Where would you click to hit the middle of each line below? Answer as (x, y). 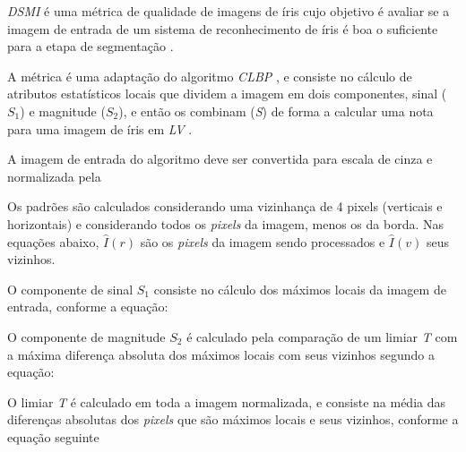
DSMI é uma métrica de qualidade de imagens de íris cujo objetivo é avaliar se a (229, 11)
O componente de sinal (70, 289)
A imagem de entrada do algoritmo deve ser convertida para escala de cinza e (220, 159)
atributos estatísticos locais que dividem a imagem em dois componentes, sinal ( (227, 94)
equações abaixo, (53, 241)
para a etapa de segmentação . (91, 46)
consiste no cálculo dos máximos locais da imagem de (300, 289)
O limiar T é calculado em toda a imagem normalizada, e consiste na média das (227, 401)
